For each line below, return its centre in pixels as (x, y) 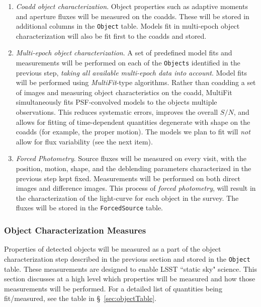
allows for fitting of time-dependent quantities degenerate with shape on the (133, 122)
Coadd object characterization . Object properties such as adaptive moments (132, 6)
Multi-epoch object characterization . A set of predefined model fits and (124, 53)
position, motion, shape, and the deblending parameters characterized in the (134, 168)
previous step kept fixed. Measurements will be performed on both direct (128, 178)
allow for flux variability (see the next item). (84, 141)
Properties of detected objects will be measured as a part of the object (113, 249)
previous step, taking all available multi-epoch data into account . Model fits (132, 72)
